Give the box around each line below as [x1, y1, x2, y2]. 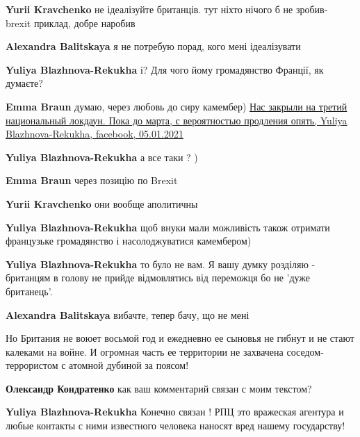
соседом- [286, 344, 324, 358]
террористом [6, 358, 58, 372]
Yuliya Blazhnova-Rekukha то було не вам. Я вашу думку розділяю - [6, 256, 316, 271]
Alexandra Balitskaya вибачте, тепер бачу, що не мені [6, 307, 249, 322]
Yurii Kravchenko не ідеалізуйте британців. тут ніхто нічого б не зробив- [6, 2, 328, 16]
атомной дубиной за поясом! [69, 358, 189, 372]
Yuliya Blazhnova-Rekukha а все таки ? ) [6, 149, 198, 164]
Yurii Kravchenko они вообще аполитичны [6, 196, 198, 211]
